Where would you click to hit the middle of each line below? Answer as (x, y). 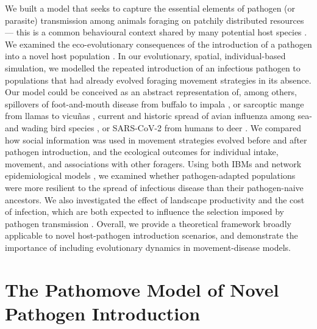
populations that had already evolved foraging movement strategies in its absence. (158, 80)
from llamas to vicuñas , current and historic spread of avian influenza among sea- (158, 116)
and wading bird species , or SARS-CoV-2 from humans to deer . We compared (153, 127)
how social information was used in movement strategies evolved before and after (156, 139)
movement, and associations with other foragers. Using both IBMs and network (153, 163)
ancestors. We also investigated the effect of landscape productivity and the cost (155, 199)
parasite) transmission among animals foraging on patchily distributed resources (155, 20)
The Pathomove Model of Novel (142, 289)
